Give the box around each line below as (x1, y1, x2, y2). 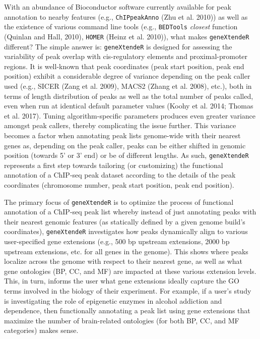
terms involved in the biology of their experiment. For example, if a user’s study (4, 286, 251, 296)
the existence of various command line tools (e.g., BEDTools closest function (4, 21, 238, 32)
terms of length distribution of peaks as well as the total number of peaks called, (4, 90, 253, 101)
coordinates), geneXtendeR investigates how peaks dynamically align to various (4, 226, 248, 237)
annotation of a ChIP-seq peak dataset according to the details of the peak (4, 169, 236, 180)
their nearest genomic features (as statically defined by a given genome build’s (4, 216, 245, 227)
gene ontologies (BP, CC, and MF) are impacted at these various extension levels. (4, 265, 256, 276)
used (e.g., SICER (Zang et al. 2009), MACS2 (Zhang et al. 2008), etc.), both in (4, 81, 252, 91)
